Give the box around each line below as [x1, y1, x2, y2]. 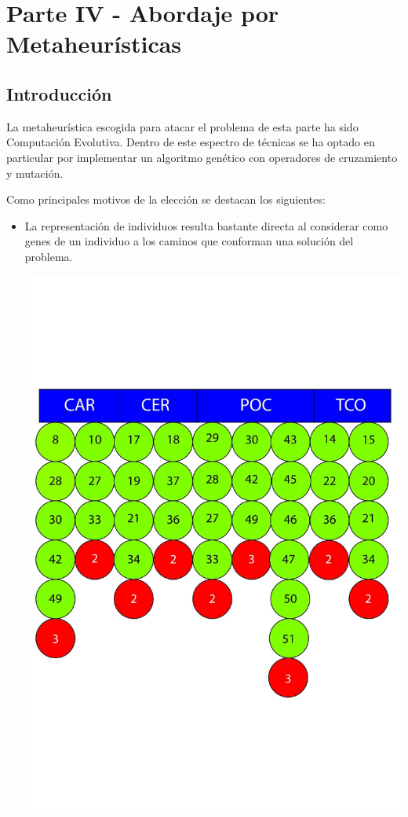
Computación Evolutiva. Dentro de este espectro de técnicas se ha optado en [6, 134, 375, 150]
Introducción [6, 81, 112, 105]
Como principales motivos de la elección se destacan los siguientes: [6, 191, 326, 208]
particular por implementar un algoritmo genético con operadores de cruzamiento [6, 149, 398, 165]
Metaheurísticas [6, 28, 182, 60]
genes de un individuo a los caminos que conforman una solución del [24, 233, 354, 249]
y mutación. [6, 164, 64, 181]
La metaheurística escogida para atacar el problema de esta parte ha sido [6, 118, 359, 134]
